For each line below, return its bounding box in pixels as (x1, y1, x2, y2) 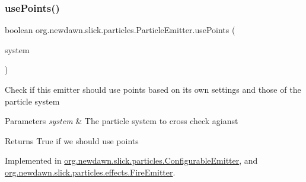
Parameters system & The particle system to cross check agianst (5, 115, 238, 127)
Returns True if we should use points (5, 134, 139, 147)
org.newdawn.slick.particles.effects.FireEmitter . (5, 165, 176, 178)
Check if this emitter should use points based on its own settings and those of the (5, 83, 301, 95)
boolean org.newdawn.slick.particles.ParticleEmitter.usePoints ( (5, 24, 235, 36)
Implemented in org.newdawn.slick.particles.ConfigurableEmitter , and (5, 154, 258, 167)
